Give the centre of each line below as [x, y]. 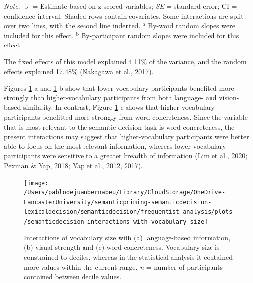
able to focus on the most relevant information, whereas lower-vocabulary [115, 146]
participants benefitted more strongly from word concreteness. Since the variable [126, 117]
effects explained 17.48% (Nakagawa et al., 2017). [79, 71]
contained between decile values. [73, 276]
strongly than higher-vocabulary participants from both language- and [110, 97]
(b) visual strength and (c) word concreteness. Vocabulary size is [122, 247]
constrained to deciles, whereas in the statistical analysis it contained [128, 257]
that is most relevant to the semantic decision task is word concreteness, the [119, 126]
